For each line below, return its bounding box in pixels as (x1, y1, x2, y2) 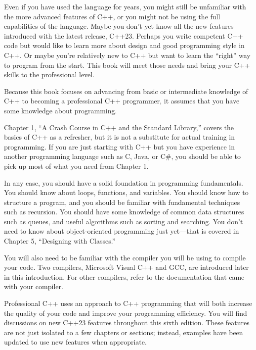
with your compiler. (4, 281, 63, 292)
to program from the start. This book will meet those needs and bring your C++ (4, 59, 250, 70)
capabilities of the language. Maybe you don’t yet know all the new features (4, 21, 234, 31)
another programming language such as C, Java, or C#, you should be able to (4, 151, 241, 161)
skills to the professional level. (4, 69, 95, 80)
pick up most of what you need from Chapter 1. (4, 160, 149, 171)
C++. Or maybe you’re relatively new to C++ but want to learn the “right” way (4, 50, 251, 60)
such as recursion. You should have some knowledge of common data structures (4, 206, 244, 217)
